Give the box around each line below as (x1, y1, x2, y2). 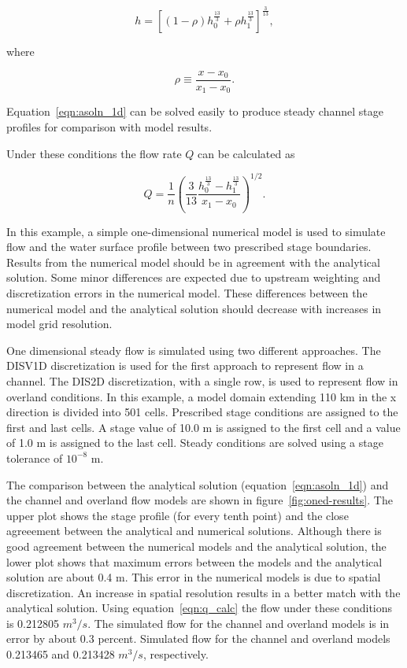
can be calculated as (198, 145, 295, 161)
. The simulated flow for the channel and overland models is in (87, 614, 390, 631)
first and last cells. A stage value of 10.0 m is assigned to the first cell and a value (6, 419, 401, 435)
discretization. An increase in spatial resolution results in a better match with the (6, 584, 401, 600)
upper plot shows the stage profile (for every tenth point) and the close (6, 507, 349, 523)
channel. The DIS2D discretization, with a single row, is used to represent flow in (6, 372, 398, 389)
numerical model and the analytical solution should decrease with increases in (6, 300, 382, 316)
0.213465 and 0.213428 (6, 646, 115, 662)
